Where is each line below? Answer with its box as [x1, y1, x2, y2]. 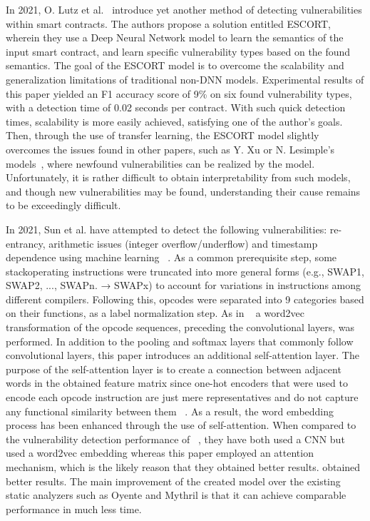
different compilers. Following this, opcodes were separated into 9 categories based [6, 291, 364, 306]
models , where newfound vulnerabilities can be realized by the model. [6, 156, 315, 171]
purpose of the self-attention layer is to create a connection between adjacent [6, 361, 341, 376]
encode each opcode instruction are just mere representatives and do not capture [6, 390, 359, 405]
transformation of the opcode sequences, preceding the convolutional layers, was [6, 320, 354, 335]
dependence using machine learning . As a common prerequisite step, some [6, 250, 337, 265]
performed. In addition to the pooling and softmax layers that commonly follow [6, 333, 354, 348]
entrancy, [6, 236, 46, 251]
